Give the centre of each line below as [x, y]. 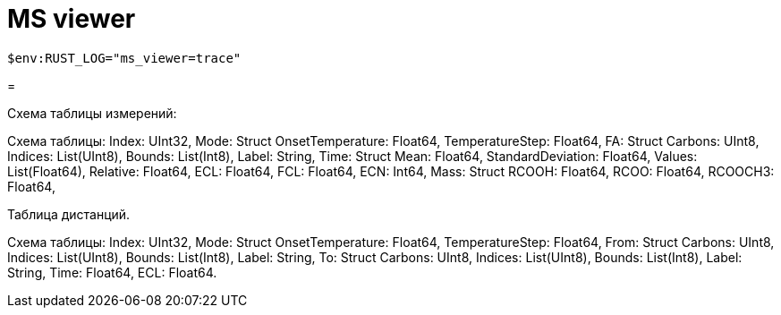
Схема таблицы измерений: [92, 113]
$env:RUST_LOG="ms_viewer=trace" [124, 58]
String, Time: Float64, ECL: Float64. [112, 272]
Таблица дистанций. [69, 214]
